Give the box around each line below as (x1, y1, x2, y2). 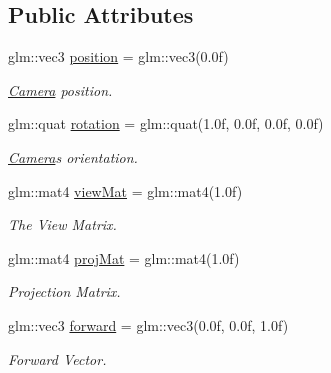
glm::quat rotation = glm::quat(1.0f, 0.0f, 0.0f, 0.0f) (8, 113, 324, 134)
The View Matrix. (8, 214, 117, 235)
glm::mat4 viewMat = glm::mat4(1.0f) (8, 180, 243, 201)
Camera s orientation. (8, 146, 138, 167)
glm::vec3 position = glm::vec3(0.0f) (8, 46, 229, 67)
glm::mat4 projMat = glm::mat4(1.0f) (8, 247, 240, 268)
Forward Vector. (8, 348, 107, 369)
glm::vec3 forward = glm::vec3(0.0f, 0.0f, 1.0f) (8, 314, 289, 335)
